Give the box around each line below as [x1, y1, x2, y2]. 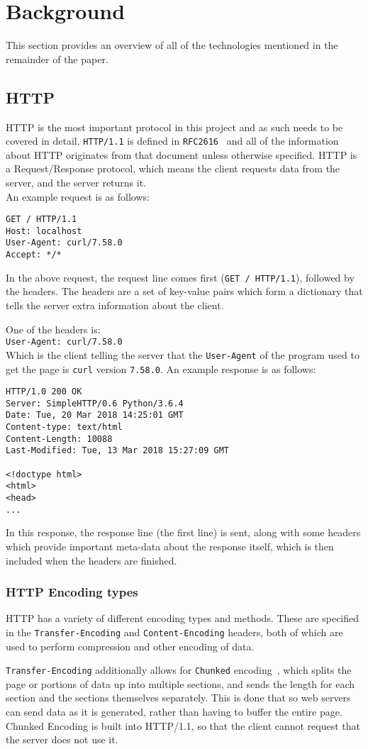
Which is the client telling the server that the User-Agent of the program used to [6, 347, 359, 362]
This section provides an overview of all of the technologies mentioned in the [6, 38, 338, 52]
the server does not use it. [6, 732, 118, 747]
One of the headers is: [6, 321, 101, 336]
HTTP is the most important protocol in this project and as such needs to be [6, 119, 343, 134]
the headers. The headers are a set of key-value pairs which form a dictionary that [6, 284, 363, 299]
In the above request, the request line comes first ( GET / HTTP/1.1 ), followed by [6, 270, 355, 284]
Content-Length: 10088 [6, 433, 113, 444]
